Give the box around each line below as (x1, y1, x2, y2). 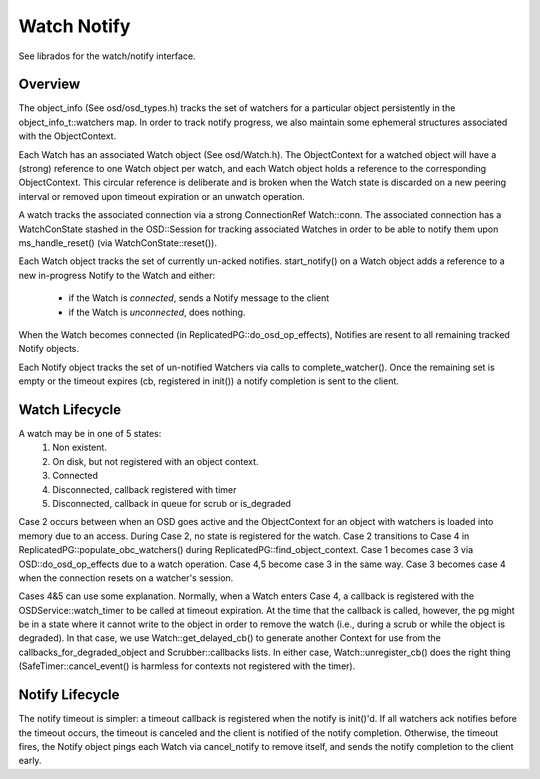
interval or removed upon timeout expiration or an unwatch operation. (18, 190, 305, 202)
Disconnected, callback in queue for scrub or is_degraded (52, 497, 292, 509)
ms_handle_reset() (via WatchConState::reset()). (18, 236, 217, 249)
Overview (18, 76, 81, 93)
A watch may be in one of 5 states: (18, 428, 162, 439)
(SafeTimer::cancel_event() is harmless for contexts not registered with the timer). (18, 660, 356, 672)
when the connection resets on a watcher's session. (18, 571, 234, 584)
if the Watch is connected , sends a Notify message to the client (68, 292, 330, 304)
